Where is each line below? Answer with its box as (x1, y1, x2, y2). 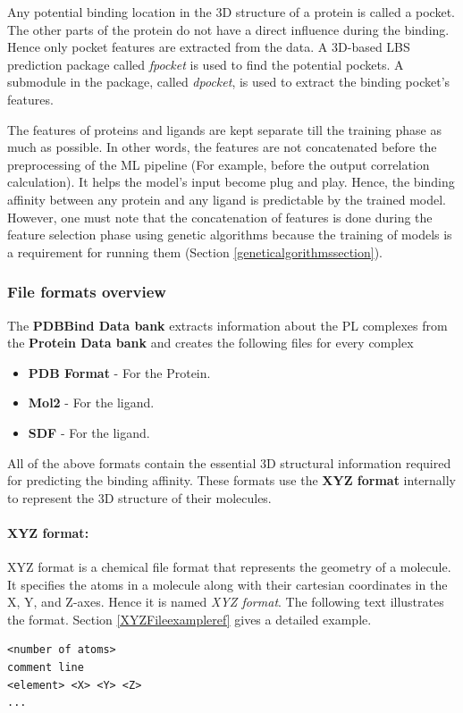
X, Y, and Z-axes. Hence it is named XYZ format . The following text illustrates (7, 592, 444, 611)
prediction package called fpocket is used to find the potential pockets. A (7, 55, 404, 73)
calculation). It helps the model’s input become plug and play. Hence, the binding (7, 172, 455, 191)
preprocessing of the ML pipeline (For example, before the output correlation (7, 155, 430, 173)
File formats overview (7, 281, 166, 303)
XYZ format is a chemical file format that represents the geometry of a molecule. (7, 558, 451, 576)
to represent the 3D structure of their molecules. (7, 488, 272, 507)
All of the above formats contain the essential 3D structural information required (7, 453, 451, 472)
